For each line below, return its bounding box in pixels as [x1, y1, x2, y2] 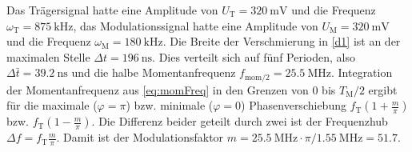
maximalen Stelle [6, 48, 90, 65]
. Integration [330, 64, 393, 81]
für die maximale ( [6, 97, 98, 114]
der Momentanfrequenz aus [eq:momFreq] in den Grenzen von [6, 81, 309, 98]
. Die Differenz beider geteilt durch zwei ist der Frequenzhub [91, 113, 388, 130]
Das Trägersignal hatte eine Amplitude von [6, 2, 218, 18]
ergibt [368, 81, 398, 98]
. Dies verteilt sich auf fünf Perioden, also [152, 48, 355, 65]
